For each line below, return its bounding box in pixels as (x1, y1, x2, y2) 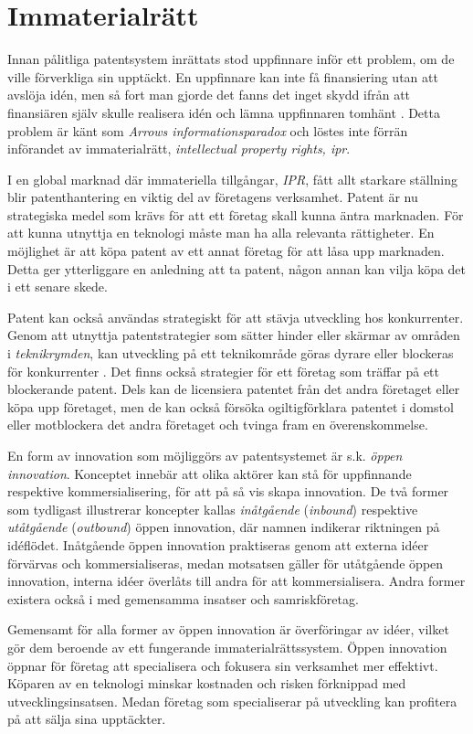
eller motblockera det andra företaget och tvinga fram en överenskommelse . (7, 415, 428, 434)
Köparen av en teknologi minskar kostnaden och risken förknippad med (7, 674, 406, 693)
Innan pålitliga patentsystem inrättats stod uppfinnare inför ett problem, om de (7, 49, 455, 69)
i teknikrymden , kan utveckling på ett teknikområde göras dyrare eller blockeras (7, 344, 454, 363)
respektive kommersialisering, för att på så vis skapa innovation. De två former (7, 482, 449, 501)
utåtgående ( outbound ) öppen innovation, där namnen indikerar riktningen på (7, 517, 440, 537)
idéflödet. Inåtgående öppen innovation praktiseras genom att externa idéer (7, 535, 429, 554)
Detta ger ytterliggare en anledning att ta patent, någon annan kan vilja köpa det (7, 259, 467, 278)
